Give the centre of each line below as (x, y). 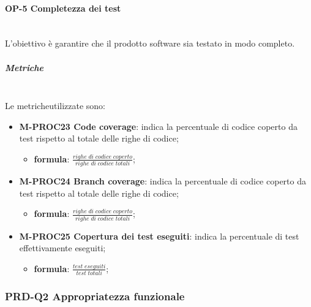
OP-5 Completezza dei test (63, 8)
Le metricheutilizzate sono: (55, 106)
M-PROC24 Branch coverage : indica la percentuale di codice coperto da (163, 181)
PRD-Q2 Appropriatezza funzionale (95, 296)
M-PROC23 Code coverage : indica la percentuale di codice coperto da (158, 126)
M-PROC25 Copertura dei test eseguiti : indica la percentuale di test (159, 236)
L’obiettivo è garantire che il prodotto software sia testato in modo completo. (150, 43)
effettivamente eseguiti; (62, 248)
